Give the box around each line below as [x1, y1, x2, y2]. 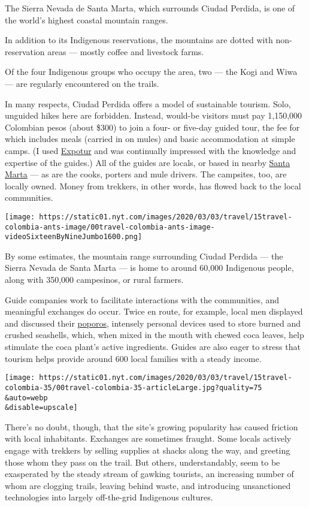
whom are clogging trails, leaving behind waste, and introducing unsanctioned [5, 479, 291, 491]
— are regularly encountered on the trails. [5, 77, 159, 89]
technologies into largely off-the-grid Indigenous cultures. [5, 491, 213, 503]
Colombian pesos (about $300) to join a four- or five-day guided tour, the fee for [5, 120, 300, 133]
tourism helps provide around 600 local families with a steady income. [5, 352, 262, 364]
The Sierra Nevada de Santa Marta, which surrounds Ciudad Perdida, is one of [5, 2, 295, 14]
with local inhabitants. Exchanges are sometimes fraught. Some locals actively [5, 432, 292, 445]
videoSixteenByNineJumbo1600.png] [5, 233, 143, 242]
